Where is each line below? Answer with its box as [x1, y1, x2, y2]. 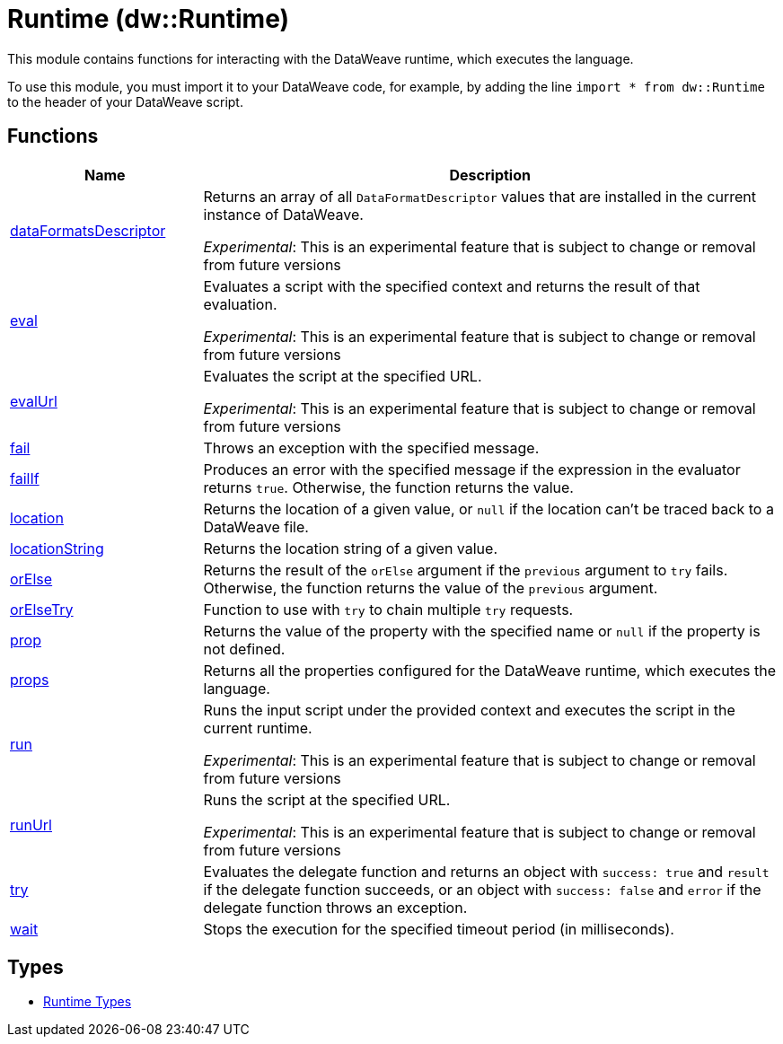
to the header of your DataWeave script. [7, 93, 243, 110]
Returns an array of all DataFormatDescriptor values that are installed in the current [203, 187, 756, 206]
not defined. [203, 639, 286, 658]
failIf [10, 469, 40, 487]
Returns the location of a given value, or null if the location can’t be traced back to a [203, 499, 774, 518]
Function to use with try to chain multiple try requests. [203, 600, 574, 619]
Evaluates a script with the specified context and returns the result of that [203, 276, 700, 295]
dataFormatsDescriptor [10, 221, 166, 240]
